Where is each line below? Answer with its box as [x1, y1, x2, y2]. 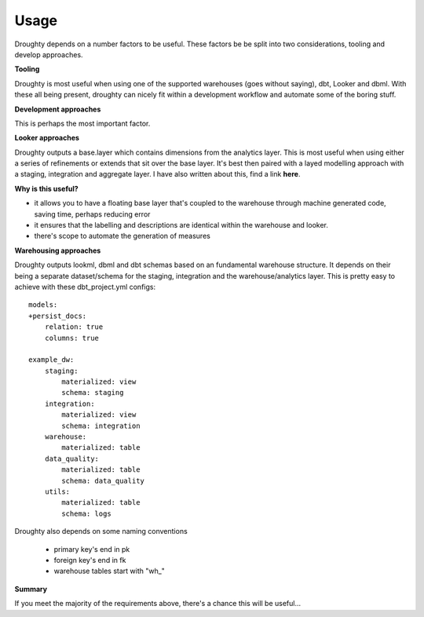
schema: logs [61, 509, 111, 518]
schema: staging [61, 389, 124, 397]
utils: [44, 487, 71, 496]
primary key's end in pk [53, 544, 130, 553]
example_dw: [28, 356, 75, 364]
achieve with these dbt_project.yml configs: [14, 282, 156, 291]
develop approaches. [14, 49, 83, 59]
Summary [14, 584, 47, 593]
